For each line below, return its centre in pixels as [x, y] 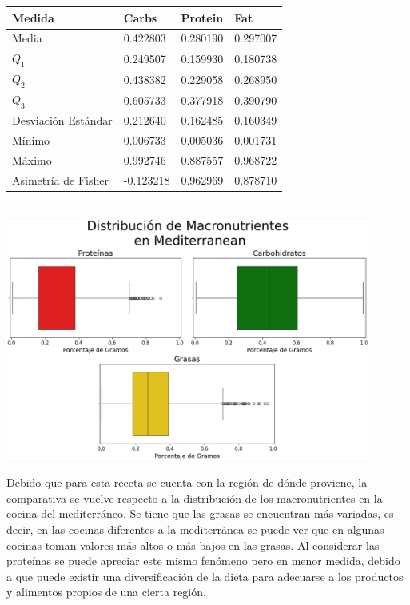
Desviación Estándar [62, 120]
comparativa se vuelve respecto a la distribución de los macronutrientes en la [195, 498]
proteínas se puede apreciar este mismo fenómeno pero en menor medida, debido [203, 561]
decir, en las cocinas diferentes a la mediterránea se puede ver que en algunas [195, 529]
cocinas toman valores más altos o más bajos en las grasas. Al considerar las [193, 545]
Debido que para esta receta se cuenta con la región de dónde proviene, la [187, 482]
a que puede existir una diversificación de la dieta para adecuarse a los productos [205, 576]
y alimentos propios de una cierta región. [106, 592]
